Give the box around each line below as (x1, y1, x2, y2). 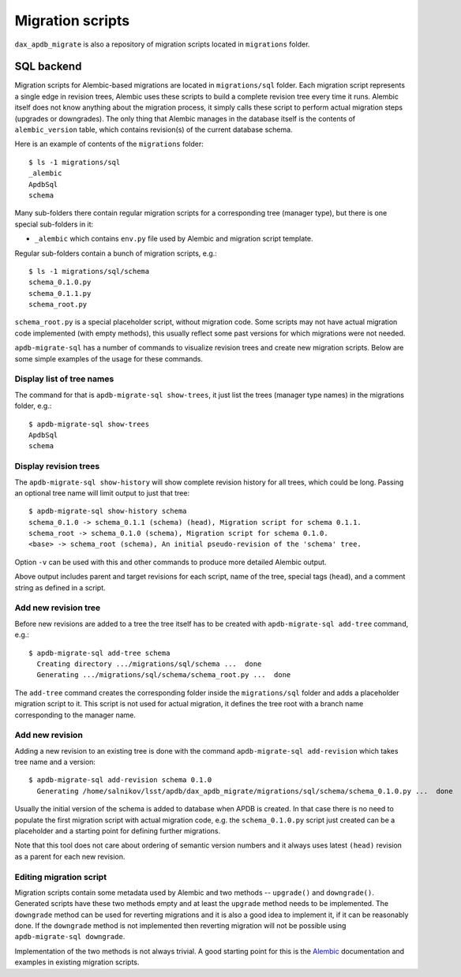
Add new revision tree (14, 602, 101, 613)
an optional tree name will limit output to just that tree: (14, 488, 189, 497)
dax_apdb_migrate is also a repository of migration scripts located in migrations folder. (14, 39, 310, 49)
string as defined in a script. (14, 582, 106, 592)
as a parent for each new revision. (14, 852, 126, 861)
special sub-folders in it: (14, 219, 94, 229)
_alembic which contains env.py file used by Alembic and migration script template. (34, 234, 313, 244)
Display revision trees (14, 461, 100, 472)
